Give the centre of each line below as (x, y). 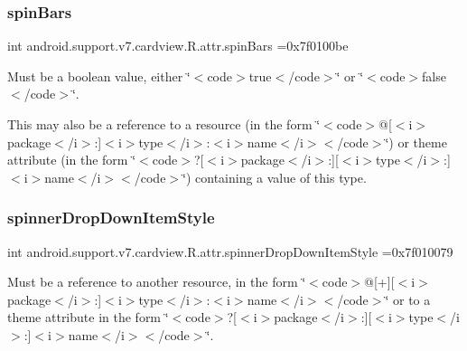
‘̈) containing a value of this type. (275, 177)
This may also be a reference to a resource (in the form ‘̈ (164, 124)
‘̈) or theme (416, 142)
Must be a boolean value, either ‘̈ (99, 76)
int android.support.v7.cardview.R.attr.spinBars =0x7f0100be (178, 46)
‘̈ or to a (408, 299)
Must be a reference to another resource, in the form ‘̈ (157, 282)
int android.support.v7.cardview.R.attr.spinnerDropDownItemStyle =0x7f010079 (230, 251)
